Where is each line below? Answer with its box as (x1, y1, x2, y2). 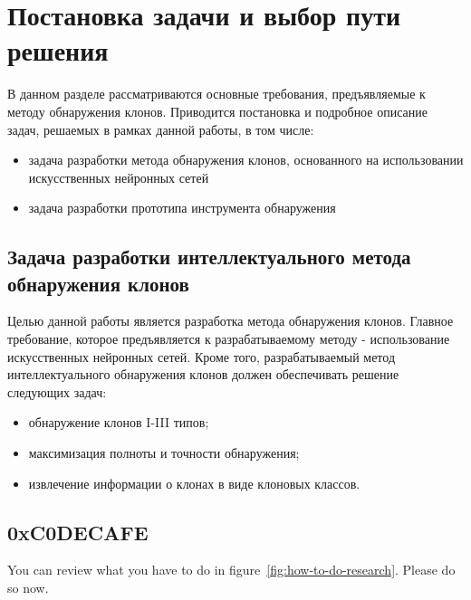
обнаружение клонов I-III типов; (28, 413, 209, 432)
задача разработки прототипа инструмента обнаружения (28, 198, 336, 217)
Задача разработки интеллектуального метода (7, 243, 411, 271)
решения (7, 32, 109, 69)
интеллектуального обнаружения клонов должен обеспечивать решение (7, 365, 399, 384)
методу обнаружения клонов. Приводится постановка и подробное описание (7, 101, 428, 120)
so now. (7, 578, 49, 597)
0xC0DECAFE (7, 518, 149, 546)
